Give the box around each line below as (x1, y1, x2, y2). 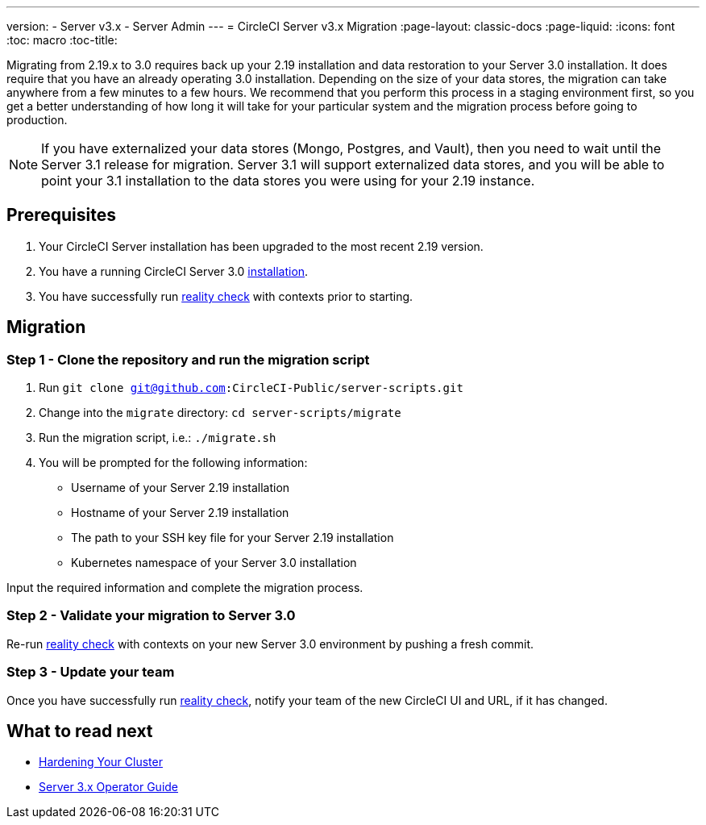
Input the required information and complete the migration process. (6, 581, 363, 595)
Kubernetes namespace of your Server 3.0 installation (71, 556, 357, 570)
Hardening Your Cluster (39, 755, 163, 769)
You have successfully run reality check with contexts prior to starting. (39, 289, 413, 303)
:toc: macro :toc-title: (6, 33, 118, 47)
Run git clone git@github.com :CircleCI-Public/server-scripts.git (39, 381, 463, 395)
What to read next (6, 720, 153, 741)
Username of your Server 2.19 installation (71, 481, 290, 495)
